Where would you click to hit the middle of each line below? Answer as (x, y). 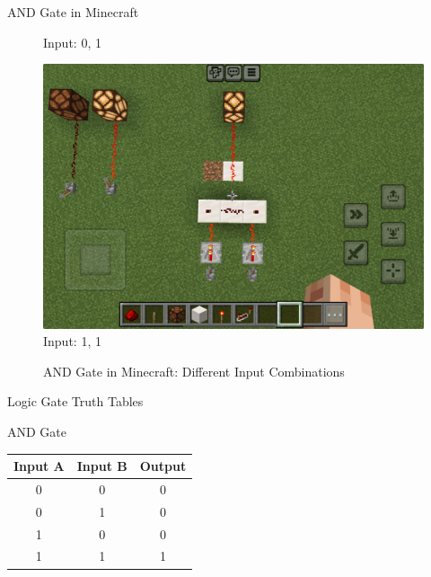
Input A (39, 466)
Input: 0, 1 (72, 42)
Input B (102, 466)
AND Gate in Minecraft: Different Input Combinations (194, 371)
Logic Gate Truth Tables (75, 401)
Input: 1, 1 (72, 341)
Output (163, 466)
